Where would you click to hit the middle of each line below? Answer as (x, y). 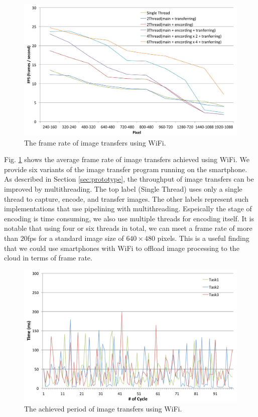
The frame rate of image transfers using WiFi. (95, 142)
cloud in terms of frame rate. (48, 258)
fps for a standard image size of (76, 238)
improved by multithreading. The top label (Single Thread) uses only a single (123, 189)
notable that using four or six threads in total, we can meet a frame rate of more (128, 228)
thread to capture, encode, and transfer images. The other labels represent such (126, 198)
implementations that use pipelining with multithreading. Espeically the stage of (128, 208)
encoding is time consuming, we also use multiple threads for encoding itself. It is (129, 218)
